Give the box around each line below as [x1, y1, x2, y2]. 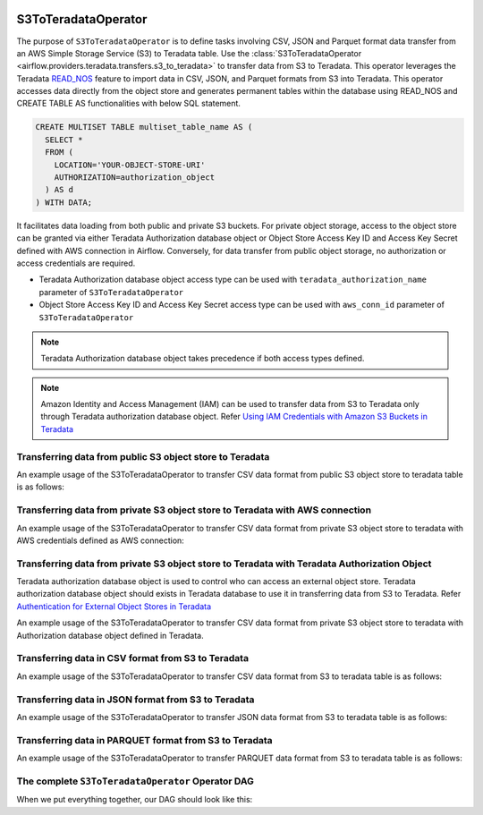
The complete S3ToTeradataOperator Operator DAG [16, 775, 255, 787]
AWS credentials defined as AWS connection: [16, 535, 185, 546]
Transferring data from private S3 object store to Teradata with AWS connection [16, 504, 371, 516]
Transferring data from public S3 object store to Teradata [16, 450, 270, 463]
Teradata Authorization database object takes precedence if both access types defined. [40, 353, 365, 364]
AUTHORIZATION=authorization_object [54, 173, 215, 183]
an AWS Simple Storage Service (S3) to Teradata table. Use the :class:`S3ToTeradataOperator [16, 47, 362, 58]
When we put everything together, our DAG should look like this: [16, 794, 253, 805]
